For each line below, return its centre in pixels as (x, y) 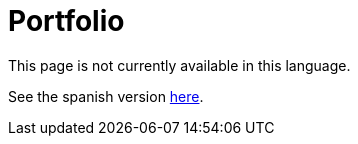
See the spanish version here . (106, 96)
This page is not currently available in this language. (179, 65)
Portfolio (66, 21)
